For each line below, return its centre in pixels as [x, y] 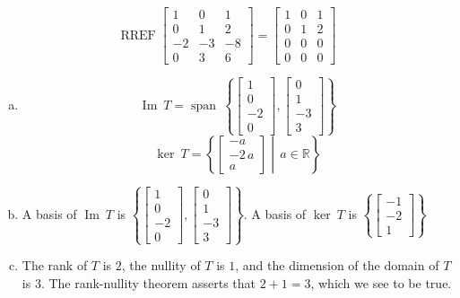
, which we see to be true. [381, 282]
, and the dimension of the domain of [337, 265]
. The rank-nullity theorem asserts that [148, 282]
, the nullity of [161, 265]
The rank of [55, 265]
